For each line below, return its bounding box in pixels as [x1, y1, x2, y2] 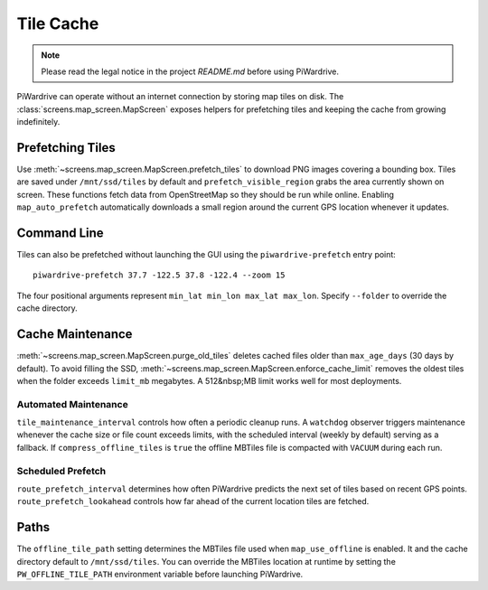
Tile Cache [16, 14, 99, 33]
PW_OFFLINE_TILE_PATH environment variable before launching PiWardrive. [16, 569, 304, 580]
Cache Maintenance [16, 326, 133, 342]
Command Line [16, 226, 104, 240]
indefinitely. [16, 117, 61, 127]
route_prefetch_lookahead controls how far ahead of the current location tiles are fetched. [16, 496, 370, 507]
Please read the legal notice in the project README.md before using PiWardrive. [41, 66, 339, 77]
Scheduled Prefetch [16, 464, 107, 477]
